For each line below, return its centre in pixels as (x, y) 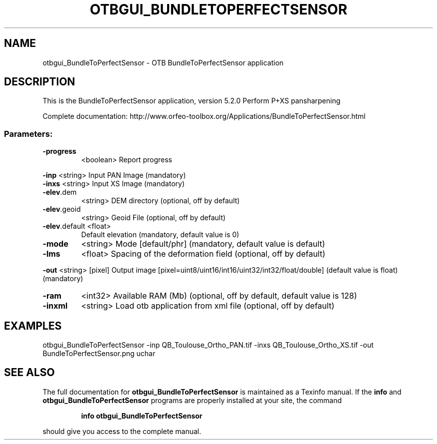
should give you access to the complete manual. (122, 431)
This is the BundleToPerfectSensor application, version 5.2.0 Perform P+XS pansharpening (192, 101)
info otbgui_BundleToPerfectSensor (142, 416)
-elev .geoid (62, 209)
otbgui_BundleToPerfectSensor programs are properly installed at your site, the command (192, 400)
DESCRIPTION (40, 82)
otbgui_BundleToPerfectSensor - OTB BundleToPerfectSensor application (163, 62)
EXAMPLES (33, 326)
